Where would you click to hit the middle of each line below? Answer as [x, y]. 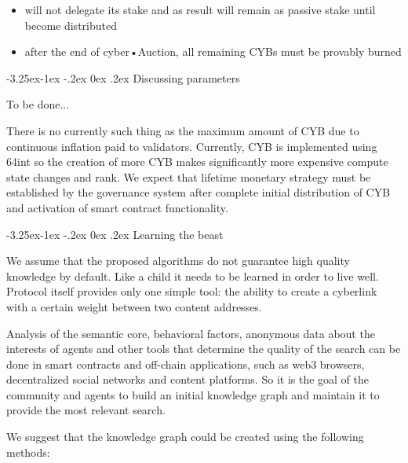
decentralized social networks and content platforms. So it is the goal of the [188, 379]
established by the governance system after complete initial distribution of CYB [199, 192]
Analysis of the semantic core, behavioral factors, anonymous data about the [191, 333]
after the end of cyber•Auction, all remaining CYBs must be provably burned [213, 51]
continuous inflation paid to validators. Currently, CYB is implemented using [192, 146]
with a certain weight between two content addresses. [134, 306]
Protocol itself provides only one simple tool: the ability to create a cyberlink [192, 291]
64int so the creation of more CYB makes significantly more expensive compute [197, 162]
